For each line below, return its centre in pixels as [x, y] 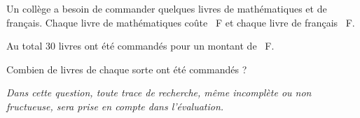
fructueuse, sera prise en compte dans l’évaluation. [115, 106]
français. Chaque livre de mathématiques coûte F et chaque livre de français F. [181, 22]
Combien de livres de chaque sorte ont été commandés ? [127, 69]
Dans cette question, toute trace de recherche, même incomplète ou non [159, 93]
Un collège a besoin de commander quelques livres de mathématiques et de [167, 8]
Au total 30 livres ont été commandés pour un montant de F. [140, 46]
